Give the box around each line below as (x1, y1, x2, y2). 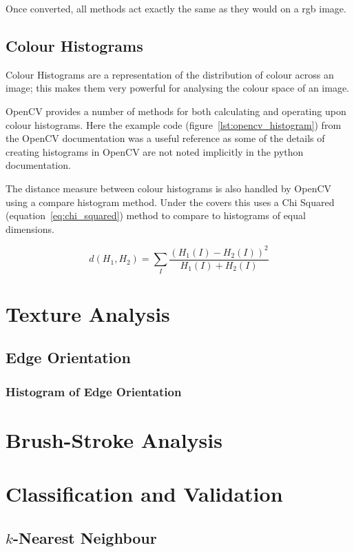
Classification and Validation (6, 480, 283, 508)
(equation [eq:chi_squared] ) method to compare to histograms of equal (6, 208, 306, 223)
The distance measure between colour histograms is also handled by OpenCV (6, 181, 332, 195)
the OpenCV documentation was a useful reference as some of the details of (6, 131, 325, 145)
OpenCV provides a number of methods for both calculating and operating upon (6, 103, 346, 118)
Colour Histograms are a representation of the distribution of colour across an (6, 67, 334, 81)
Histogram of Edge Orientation (6, 382, 182, 400)
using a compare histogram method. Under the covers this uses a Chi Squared (6, 194, 335, 209)
